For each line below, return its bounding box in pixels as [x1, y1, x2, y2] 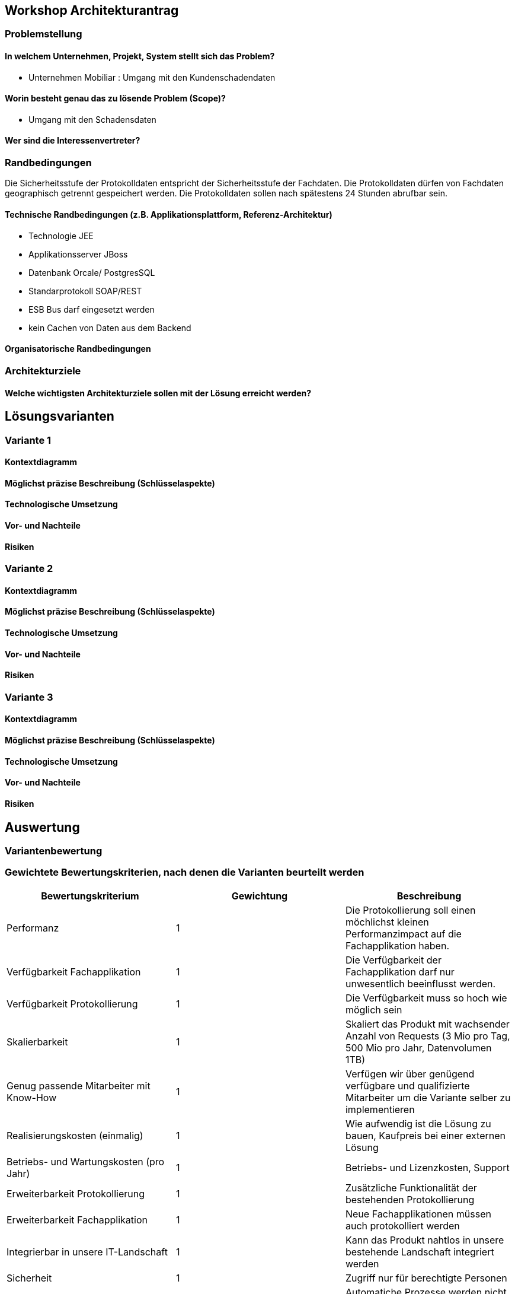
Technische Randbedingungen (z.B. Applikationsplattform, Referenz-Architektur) [5, 209, 332, 220]
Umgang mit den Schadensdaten [28, 114, 156, 125]
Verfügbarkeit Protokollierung [7, 997, 138, 1010]
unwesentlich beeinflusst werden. [345, 977, 496, 990]
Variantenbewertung [5, 844, 103, 857]
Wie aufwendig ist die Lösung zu [345, 1117, 491, 1130]
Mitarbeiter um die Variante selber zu [345, 1091, 511, 1104]
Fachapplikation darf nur [345, 965, 455, 978]
